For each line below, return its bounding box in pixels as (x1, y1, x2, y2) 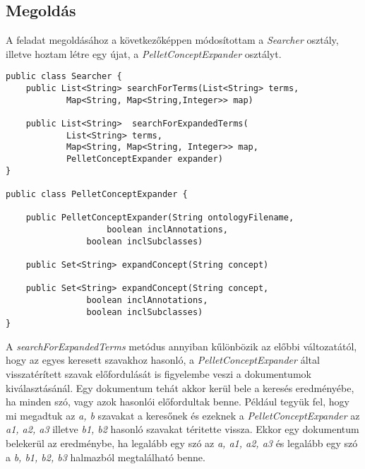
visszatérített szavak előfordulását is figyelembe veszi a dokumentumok (6, 367, 311, 381)
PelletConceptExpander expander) (66, 153, 223, 164)
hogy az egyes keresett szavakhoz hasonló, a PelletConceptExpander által (6, 352, 320, 367)
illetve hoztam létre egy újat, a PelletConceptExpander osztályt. (6, 46, 282, 61)
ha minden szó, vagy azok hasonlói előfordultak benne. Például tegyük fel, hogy (6, 394, 349, 409)
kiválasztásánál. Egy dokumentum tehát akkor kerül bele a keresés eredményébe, (6, 380, 354, 395)
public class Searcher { (6, 71, 122, 82)
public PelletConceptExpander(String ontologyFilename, (25, 213, 294, 223)
